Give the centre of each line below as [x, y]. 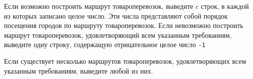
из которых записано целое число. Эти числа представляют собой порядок [116, 15]
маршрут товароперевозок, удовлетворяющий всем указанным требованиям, [118, 35]
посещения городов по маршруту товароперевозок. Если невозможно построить [124, 25]
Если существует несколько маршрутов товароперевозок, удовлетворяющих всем [125, 61]
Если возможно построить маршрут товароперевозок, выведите [99, 6]
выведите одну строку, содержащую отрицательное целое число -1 [105, 44]
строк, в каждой [225, 6]
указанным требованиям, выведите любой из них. [79, 70]
